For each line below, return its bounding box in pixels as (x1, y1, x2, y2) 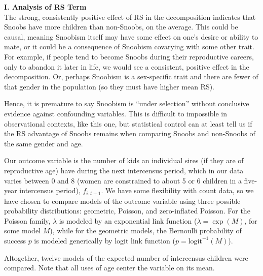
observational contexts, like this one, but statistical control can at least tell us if (4, 118, 252, 129)
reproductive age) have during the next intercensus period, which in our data (4, 165, 244, 175)
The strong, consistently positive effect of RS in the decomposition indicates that (4, 11, 256, 22)
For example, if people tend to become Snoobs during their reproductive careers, (4, 51, 254, 62)
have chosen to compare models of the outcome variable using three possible (4, 195, 241, 206)
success (4, 235, 26, 246)
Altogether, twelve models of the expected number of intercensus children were (4, 252, 248, 263)
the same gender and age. (4, 138, 83, 148)
